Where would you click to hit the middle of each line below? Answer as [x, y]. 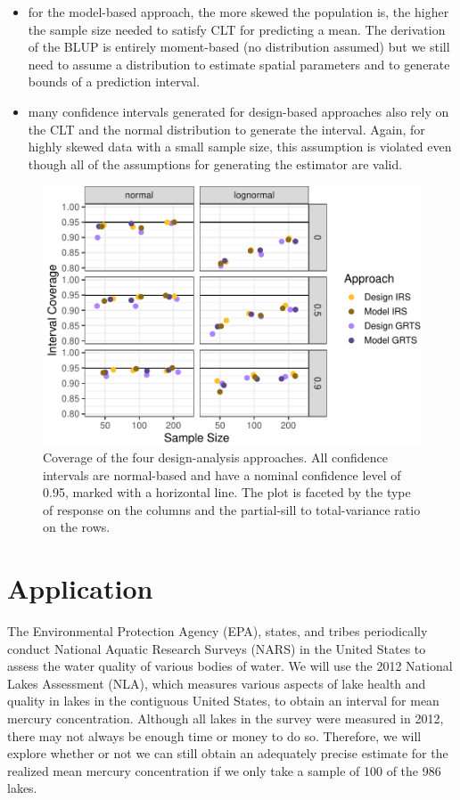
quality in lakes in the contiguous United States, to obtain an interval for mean [223, 701]
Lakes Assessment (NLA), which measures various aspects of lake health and [217, 683]
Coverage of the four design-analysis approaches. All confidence [215, 457]
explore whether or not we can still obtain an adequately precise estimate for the [228, 753]
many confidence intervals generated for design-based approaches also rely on [238, 111]
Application [80, 588]
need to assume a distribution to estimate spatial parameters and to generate [239, 64]
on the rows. [77, 527]
